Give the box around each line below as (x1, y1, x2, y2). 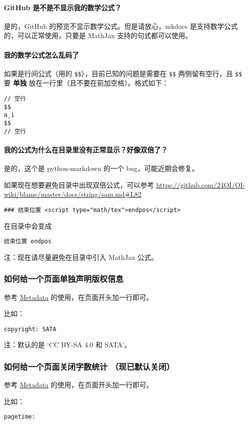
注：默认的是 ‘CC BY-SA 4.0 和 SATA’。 (4, 339, 132, 350)
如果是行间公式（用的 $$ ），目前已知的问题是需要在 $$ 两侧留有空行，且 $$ (4, 68, 242, 78)
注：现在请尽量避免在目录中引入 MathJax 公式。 (4, 252, 158, 262)
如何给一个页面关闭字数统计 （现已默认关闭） (4, 360, 174, 372)
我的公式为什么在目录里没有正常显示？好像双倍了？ (4, 144, 168, 154)
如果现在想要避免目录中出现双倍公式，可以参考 (4, 179, 154, 190)
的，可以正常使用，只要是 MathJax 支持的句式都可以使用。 (4, 30, 192, 41)
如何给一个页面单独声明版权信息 (4, 273, 124, 285)
